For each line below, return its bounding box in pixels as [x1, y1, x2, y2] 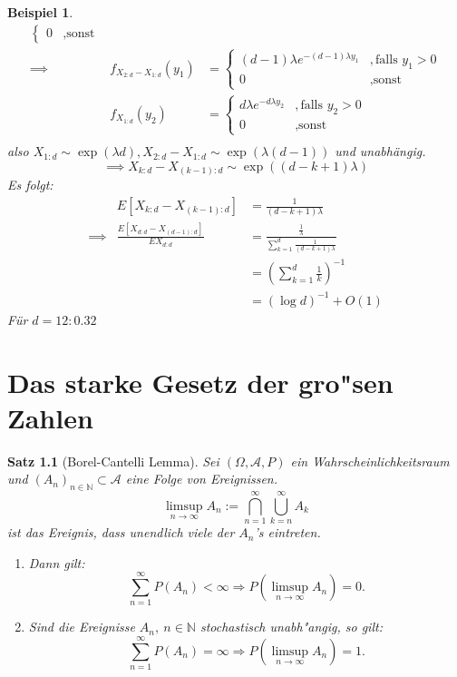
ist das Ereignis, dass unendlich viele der [7, 523, 235, 542]
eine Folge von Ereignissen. [125, 469, 278, 488]
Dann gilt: [28, 553, 85, 572]
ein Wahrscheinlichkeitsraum [290, 451, 450, 470]
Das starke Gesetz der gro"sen [7, 363, 394, 400]
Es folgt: [7, 175, 53, 194]
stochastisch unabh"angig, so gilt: [199, 617, 383, 636]
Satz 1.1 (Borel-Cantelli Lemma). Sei [7, 451, 219, 470]
